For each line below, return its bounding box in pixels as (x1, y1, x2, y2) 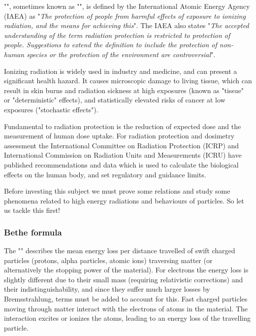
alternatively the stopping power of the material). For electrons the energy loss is (4, 265, 249, 275)
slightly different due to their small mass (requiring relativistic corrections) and (4, 274, 243, 284)
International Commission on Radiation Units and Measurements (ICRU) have (4, 150, 242, 160)
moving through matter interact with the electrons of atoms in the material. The (4, 303, 248, 313)
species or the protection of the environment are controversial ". (27, 49, 216, 59)
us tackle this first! (4, 205, 60, 215)
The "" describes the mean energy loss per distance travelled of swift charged (4, 245, 235, 256)
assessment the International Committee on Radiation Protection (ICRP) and (4, 140, 239, 150)
